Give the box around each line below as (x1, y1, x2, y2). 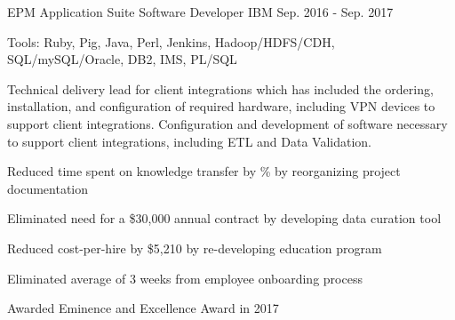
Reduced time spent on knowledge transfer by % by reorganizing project (7, 162, 401, 180)
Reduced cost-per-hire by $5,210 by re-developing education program (7, 238, 382, 257)
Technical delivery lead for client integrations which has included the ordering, (7, 79, 434, 98)
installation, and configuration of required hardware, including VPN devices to (7, 97, 435, 116)
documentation (7, 179, 89, 197)
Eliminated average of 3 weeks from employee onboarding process (7, 268, 363, 287)
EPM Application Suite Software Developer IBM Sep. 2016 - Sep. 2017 (7, 3, 394, 20)
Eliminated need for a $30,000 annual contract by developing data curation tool (7, 209, 442, 228)
